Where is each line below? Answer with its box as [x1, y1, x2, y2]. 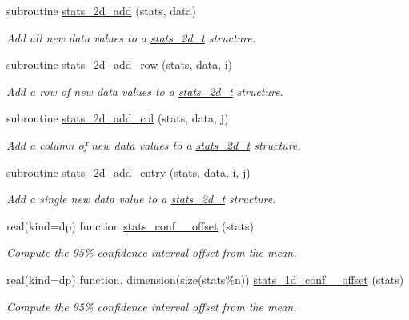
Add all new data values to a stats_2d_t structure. [6, 29, 256, 46]
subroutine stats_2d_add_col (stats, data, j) [6, 110, 229, 126]
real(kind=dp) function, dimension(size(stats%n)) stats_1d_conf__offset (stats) [6, 270, 404, 287]
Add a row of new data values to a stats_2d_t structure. [6, 82, 283, 99]
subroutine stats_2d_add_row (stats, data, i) [6, 56, 233, 73]
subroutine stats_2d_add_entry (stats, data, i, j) [6, 163, 251, 180]
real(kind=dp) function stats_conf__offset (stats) [6, 217, 254, 234]
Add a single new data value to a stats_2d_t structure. [6, 190, 276, 207]
